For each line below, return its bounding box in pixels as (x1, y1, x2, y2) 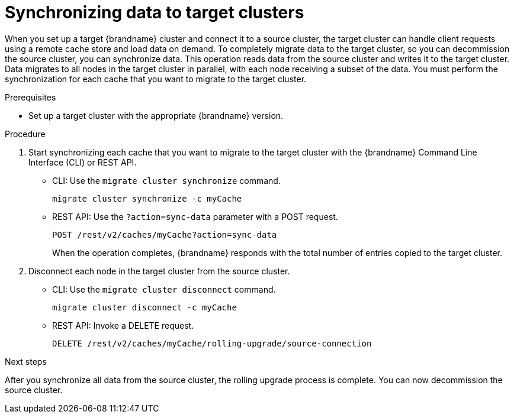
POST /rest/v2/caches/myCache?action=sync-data (52, 229, 277, 239)
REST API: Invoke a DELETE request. (52, 320, 194, 330)
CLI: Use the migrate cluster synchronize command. (52, 175, 281, 186)
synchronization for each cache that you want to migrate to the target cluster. (5, 73, 307, 84)
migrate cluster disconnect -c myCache (52, 302, 237, 312)
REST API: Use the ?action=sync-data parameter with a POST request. (52, 211, 338, 222)
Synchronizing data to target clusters (5, 2, 304, 22)
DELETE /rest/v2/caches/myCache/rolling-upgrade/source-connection (52, 338, 372, 348)
